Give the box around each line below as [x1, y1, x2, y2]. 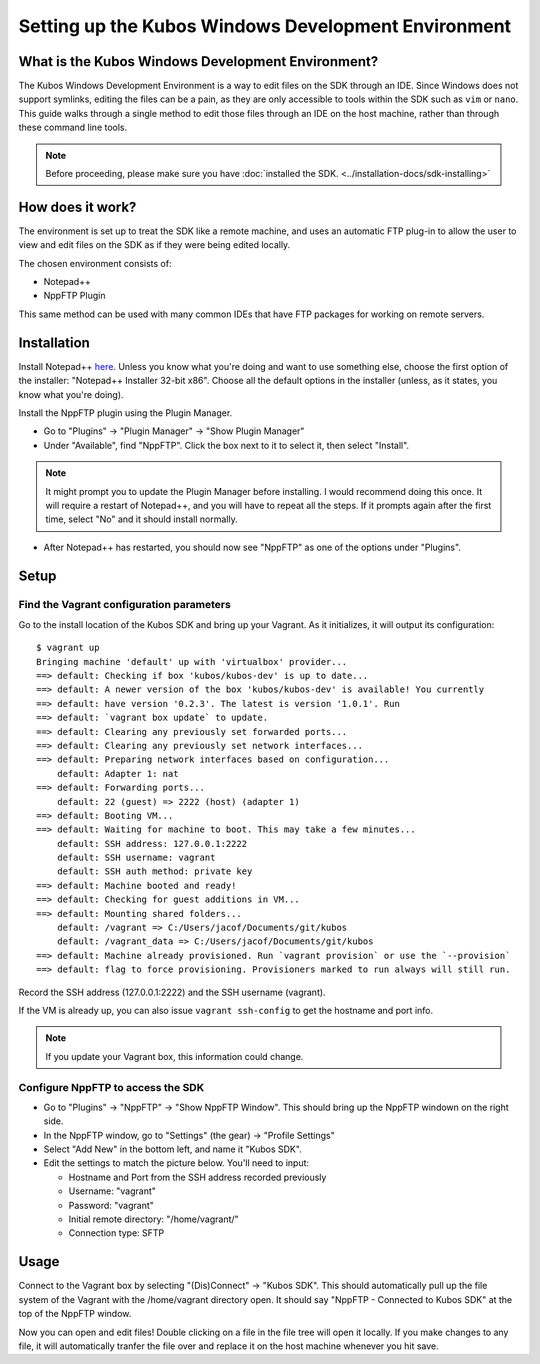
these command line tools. [18, 121, 128, 134]
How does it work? [18, 198, 137, 215]
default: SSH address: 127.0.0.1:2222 [56, 838, 248, 849]
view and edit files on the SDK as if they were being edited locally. [18, 239, 291, 251]
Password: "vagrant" [68, 1199, 155, 1211]
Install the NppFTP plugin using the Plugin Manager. [18, 406, 233, 419]
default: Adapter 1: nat [56, 768, 179, 779]
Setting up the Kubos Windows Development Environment [18, 15, 512, 37]
